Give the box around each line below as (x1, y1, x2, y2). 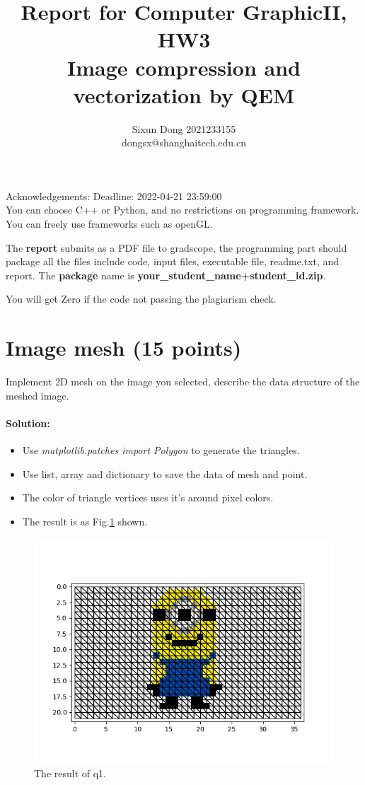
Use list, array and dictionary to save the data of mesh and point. (22, 466, 308, 481)
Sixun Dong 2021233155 (132, 121, 236, 136)
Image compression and (67, 52, 301, 81)
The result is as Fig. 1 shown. (22, 513, 148, 528)
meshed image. (6, 388, 69, 402)
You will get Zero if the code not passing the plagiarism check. (6, 291, 277, 306)
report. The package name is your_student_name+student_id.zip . (6, 267, 326, 282)
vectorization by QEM (73, 80, 295, 109)
